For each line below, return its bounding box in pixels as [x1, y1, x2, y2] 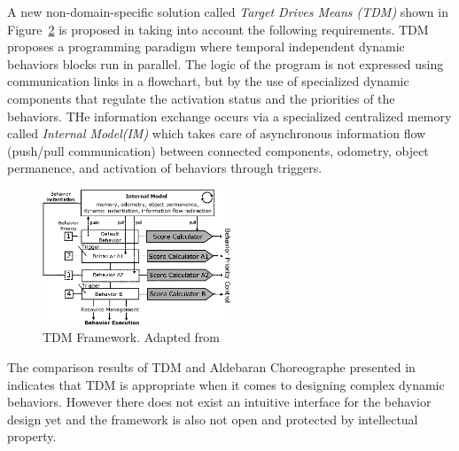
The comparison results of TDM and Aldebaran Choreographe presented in [7, 357, 416, 376]
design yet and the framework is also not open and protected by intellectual [7, 409, 418, 428]
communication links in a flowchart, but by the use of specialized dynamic [7, 72, 409, 90]
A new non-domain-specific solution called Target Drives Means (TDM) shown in [7, 3, 448, 20]
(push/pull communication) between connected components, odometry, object [7, 141, 429, 159]
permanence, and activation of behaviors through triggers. [7, 159, 323, 177]
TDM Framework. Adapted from [43, 328, 221, 346]
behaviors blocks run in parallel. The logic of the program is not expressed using [7, 54, 444, 73]
